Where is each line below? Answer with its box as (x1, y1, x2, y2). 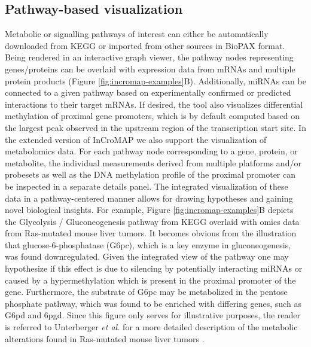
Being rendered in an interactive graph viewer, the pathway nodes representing (5, 51, 294, 63)
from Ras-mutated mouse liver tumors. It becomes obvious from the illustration (5, 227, 297, 239)
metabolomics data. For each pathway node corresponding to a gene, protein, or (5, 145, 298, 157)
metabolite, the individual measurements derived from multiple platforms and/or (5, 156, 301, 169)
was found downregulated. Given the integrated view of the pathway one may (5, 250, 289, 263)
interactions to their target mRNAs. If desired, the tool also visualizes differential (5, 98, 303, 110)
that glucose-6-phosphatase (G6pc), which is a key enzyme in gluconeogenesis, (5, 238, 291, 251)
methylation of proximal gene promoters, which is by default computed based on (5, 109, 300, 122)
